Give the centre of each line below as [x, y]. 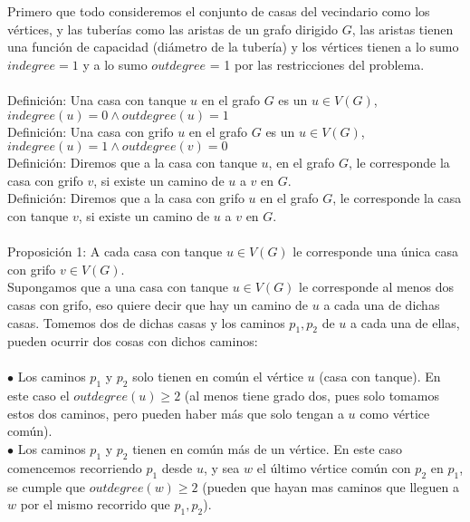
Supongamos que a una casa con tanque [118, 287]
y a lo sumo [115, 64]
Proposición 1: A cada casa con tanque [115, 251]
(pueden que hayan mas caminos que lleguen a [331, 486]
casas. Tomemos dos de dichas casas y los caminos [146, 322]
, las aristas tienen [403, 29]
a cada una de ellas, [405, 322]
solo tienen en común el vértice [218, 377]
